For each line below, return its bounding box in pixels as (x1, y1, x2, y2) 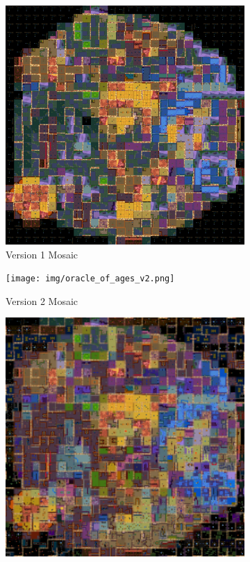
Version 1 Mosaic (6, 247, 78, 261)
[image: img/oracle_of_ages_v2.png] (6, 274, 175, 284)
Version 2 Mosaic (6, 293, 78, 308)
